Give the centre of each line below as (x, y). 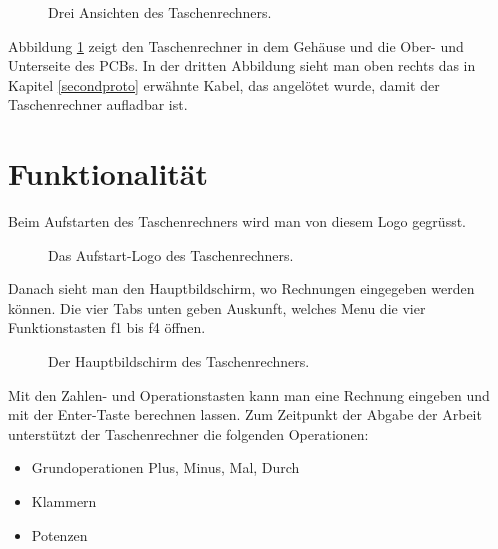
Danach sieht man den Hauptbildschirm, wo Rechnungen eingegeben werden (241, 288)
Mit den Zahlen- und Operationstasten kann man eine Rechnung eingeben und (249, 394)
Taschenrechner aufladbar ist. (98, 104)
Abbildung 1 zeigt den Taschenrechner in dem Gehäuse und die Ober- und (236, 45)
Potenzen (59, 534)
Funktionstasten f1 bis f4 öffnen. (107, 327)
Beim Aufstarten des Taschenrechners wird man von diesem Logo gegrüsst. (237, 221)
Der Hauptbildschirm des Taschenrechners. (179, 361)
